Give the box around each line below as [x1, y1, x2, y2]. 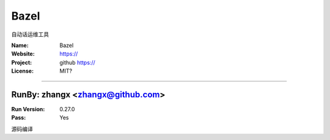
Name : [11, 42, 29, 49]
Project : [11, 59, 32, 66]
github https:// [59, 59, 96, 66]
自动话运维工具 [11, 31, 49, 38]
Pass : [11, 114, 26, 122]
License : [11, 67, 34, 75]
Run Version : [11, 106, 45, 113]
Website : [11, 50, 35, 57]
